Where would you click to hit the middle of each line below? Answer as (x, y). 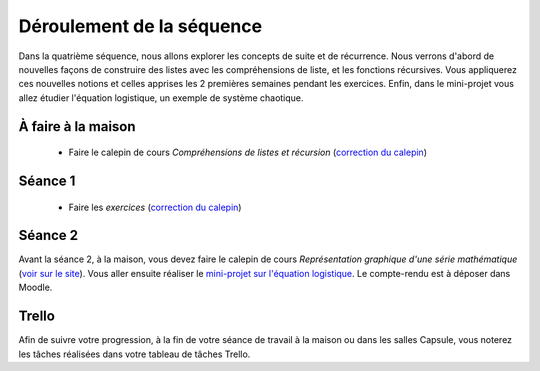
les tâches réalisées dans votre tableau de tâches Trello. (134, 354)
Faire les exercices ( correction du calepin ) (155, 207)
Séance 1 (47, 180)
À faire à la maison (77, 126)
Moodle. (35, 287)
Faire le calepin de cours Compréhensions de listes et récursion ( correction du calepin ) (247, 152)
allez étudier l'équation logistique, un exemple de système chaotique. (161, 97)
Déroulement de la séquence (140, 26)
